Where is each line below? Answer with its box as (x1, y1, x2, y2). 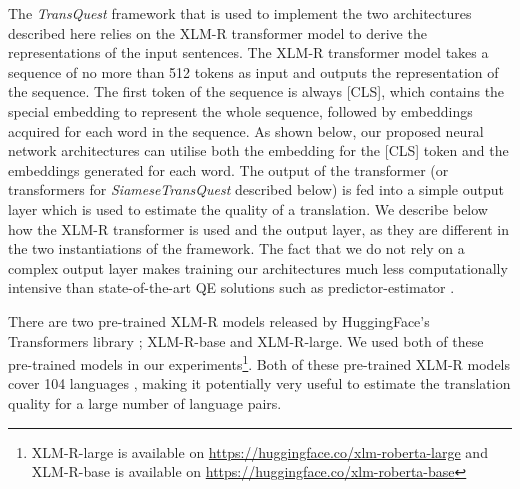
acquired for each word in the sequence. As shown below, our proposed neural (8, 120, 484, 141)
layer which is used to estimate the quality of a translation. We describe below (8, 198, 488, 219)
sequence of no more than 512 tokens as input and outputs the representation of (8, 61, 499, 82)
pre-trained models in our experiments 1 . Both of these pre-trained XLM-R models (8, 351, 511, 374)
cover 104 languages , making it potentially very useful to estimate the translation (8, 373, 511, 394)
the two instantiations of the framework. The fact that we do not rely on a (8, 238, 465, 259)
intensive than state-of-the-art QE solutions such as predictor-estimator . (8, 277, 455, 298)
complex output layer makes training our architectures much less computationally (8, 257, 508, 278)
